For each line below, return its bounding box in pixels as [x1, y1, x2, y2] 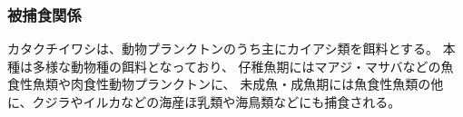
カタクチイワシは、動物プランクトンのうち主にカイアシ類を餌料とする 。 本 [7, 39, 456, 58]
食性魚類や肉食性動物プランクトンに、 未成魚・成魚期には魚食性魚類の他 [7, 74, 444, 93]
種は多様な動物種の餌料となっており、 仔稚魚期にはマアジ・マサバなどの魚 [7, 56, 454, 75]
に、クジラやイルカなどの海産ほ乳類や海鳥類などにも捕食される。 [7, 93, 401, 111]
